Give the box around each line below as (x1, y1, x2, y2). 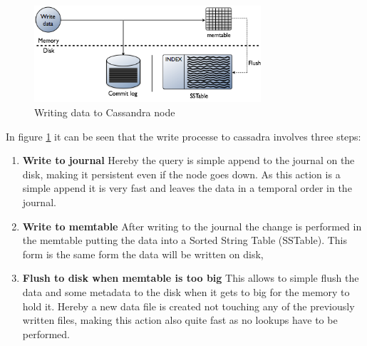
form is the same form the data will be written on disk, (22, 246, 264, 261)
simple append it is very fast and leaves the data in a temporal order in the (22, 180, 352, 195)
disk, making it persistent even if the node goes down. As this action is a (22, 166, 341, 181)
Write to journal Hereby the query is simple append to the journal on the (22, 153, 355, 168)
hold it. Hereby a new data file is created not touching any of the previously (22, 298, 355, 313)
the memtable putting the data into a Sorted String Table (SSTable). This (22, 233, 347, 248)
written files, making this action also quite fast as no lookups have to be (22, 312, 338, 327)
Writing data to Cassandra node (34, 105, 175, 120)
